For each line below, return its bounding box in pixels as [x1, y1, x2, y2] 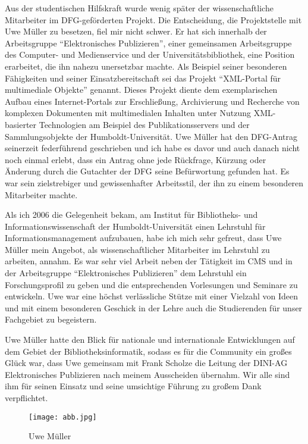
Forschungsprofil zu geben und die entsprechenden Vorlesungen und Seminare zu [5, 278, 298, 290]
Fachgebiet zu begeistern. [5, 313, 97, 326]
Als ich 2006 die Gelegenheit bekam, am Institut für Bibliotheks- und [5, 208, 258, 221]
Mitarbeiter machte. [5, 188, 78, 201]
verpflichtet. [5, 392, 48, 404]
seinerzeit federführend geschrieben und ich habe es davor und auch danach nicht [5, 142, 300, 154]
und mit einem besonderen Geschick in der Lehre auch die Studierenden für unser [5, 301, 303, 314]
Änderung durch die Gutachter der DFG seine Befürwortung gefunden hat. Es [5, 165, 290, 177]
